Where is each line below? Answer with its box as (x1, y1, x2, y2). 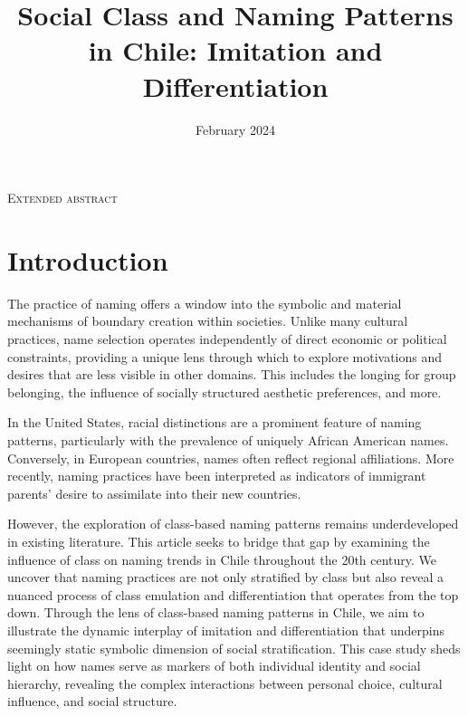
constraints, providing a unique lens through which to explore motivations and (7, 347, 443, 366)
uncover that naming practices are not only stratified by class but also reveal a (7, 568, 444, 587)
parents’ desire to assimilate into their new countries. (7, 483, 301, 502)
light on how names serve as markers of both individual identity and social (7, 656, 421, 675)
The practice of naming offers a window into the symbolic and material (7, 293, 402, 312)
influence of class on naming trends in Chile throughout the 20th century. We (7, 549, 437, 568)
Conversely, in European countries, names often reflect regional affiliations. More (7, 448, 454, 467)
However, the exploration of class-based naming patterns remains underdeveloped (7, 514, 459, 533)
